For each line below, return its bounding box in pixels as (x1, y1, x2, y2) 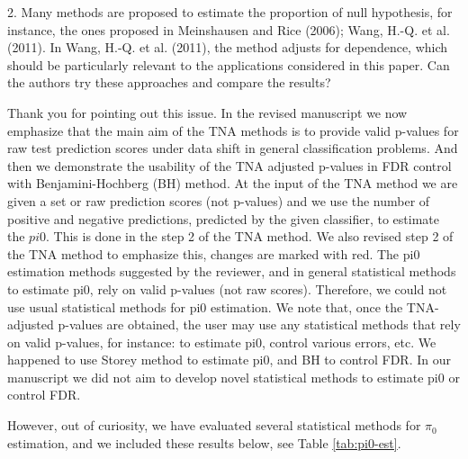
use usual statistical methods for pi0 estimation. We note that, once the (7, 297, 403, 316)
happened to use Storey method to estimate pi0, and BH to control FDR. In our (7, 350, 451, 369)
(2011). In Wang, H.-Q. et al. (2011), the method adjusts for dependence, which (7, 38, 448, 57)
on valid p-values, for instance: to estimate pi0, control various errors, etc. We (7, 332, 436, 351)
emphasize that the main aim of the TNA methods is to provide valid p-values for (7, 121, 459, 139)
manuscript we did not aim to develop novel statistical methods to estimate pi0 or (7, 367, 460, 386)
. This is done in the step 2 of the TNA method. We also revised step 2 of (46, 227, 454, 246)
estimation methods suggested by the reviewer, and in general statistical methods (7, 262, 456, 281)
